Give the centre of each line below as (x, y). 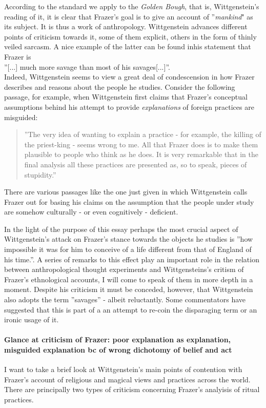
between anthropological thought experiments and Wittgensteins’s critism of (124, 269)
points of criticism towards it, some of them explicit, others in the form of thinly (130, 36)
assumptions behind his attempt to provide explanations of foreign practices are (129, 106)
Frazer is (18, 56)
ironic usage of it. (32, 319)
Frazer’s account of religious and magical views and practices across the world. (127, 379)
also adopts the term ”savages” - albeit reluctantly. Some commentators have (125, 299)
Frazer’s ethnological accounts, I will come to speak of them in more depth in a (129, 279)
